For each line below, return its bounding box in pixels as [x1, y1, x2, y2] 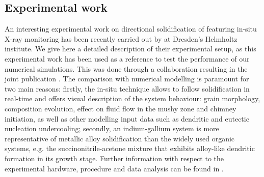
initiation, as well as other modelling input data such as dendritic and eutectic [5, 113, 249, 124]
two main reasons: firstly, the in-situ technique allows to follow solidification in [5, 83, 250, 94]
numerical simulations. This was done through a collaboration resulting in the [5, 63, 248, 74]
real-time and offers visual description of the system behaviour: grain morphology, [5, 93, 260, 104]
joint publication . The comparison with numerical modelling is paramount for [5, 73, 249, 84]
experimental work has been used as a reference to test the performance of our [5, 53, 250, 64]
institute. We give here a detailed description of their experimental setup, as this [5, 43, 256, 54]
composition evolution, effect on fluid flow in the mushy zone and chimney [5, 103, 236, 113]
